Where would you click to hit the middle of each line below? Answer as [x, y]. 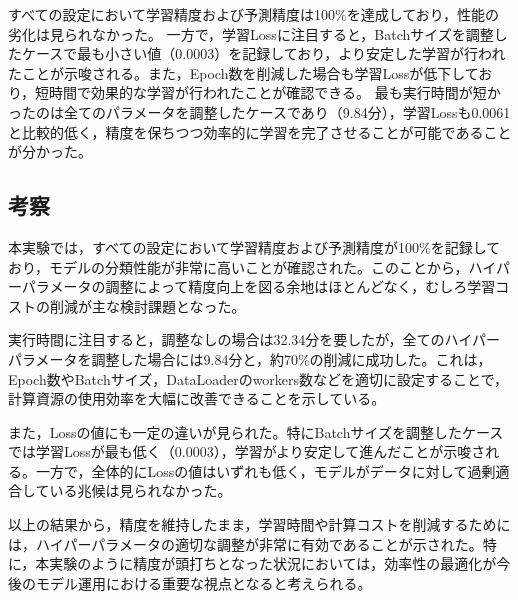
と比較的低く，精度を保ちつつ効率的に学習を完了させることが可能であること [260, 131]
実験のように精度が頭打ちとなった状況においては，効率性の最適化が [273, 563]
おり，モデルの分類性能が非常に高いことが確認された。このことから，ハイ [252, 266]
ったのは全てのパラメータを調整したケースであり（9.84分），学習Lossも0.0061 [259, 111]
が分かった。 [50, 151]
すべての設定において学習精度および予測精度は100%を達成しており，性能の [253, 14]
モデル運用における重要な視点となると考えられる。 [203, 582]
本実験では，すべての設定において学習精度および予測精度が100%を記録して [254, 246]
